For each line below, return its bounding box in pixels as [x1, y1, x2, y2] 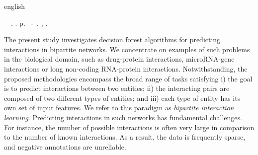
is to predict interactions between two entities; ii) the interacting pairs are [4, 83, 230, 93]
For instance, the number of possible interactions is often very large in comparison [4, 122, 255, 132]
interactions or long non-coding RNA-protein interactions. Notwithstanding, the [4, 63, 248, 74]
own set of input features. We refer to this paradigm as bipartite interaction [4, 102, 234, 113]
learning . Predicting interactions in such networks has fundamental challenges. [4, 112, 242, 122]
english [4, 1, 25, 11]
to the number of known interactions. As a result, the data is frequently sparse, [4, 132, 246, 142]
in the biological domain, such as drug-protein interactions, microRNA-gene [4, 54, 235, 64]
